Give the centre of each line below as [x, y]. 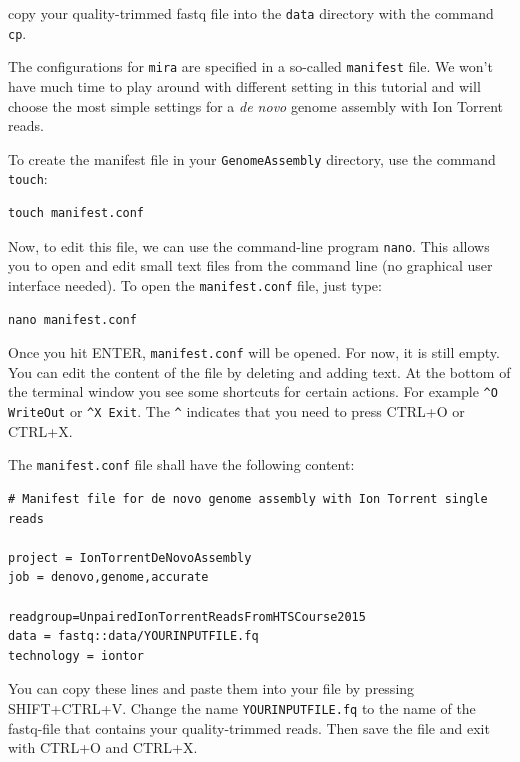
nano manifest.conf [72, 319]
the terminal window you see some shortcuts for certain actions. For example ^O [253, 391]
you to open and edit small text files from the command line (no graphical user [250, 265]
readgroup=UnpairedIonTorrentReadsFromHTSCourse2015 [187, 616]
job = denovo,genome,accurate [108, 577]
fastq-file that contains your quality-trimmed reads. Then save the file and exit [249, 727]
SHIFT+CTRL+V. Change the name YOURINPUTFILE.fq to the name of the [242, 707]
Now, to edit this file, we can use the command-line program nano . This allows [249, 245]
